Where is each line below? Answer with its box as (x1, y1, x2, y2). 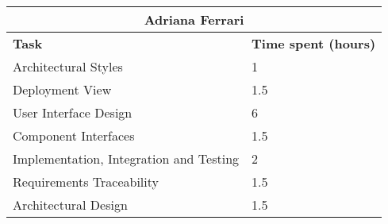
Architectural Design (13, 195, 128, 214)
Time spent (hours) (252, 34, 376, 52)
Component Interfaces (13, 126, 135, 145)
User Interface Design (13, 103, 133, 122)
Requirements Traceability (13, 172, 159, 191)
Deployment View (13, 80, 112, 98)
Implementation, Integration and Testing (13, 149, 240, 168)
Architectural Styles (13, 57, 123, 75)
